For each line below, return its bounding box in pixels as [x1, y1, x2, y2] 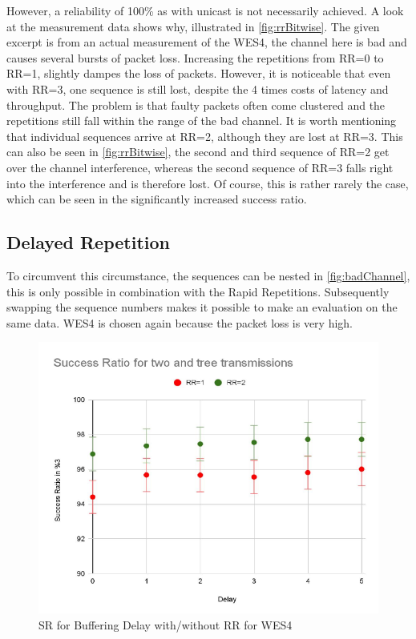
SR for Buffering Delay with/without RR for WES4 [38, 617, 293, 633]
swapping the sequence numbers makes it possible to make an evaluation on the [6, 299, 398, 315]
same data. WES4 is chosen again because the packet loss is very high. [6, 314, 353, 331]
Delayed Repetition [6, 230, 170, 255]
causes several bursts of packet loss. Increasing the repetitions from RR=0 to [6, 49, 384, 66]
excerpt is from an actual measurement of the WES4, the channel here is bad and [6, 34, 407, 50]
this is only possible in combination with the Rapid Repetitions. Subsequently [6, 283, 390, 299]
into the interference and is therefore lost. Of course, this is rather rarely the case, [6, 175, 409, 191]
